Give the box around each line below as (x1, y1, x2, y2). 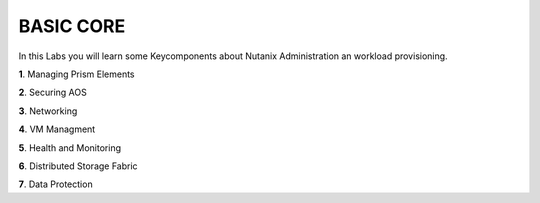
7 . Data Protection (18, 178, 94, 190)
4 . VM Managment (18, 123, 96, 135)
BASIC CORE (18, 15, 126, 37)
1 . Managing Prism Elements (18, 68, 135, 80)
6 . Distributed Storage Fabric (18, 160, 139, 172)
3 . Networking (18, 105, 78, 117)
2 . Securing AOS (18, 86, 87, 99)
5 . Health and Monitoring (18, 141, 122, 154)
